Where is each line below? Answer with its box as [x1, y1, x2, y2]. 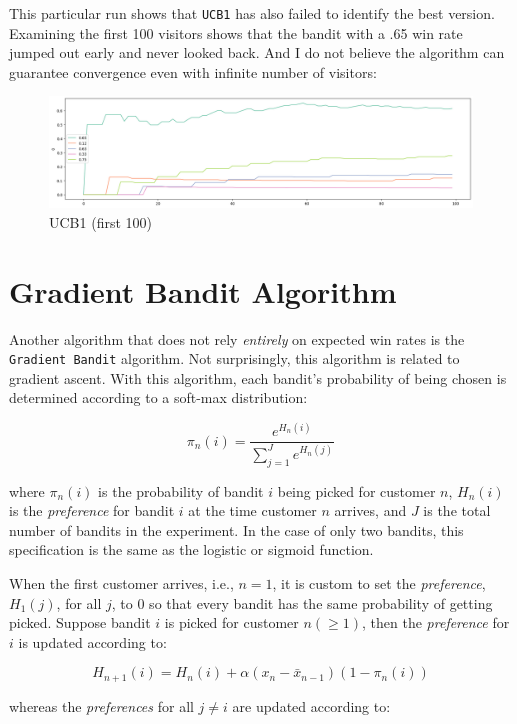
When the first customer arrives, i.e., [9, 573, 234, 594]
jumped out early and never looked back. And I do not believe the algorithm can [9, 42, 505, 63]
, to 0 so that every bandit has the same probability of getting [111, 592, 493, 613]
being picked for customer [277, 480, 436, 501]
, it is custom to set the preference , [272, 573, 486, 594]
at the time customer [188, 500, 317, 521]
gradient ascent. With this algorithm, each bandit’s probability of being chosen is [9, 367, 507, 388]
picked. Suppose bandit [9, 612, 151, 633]
